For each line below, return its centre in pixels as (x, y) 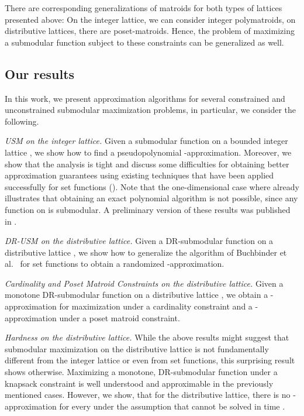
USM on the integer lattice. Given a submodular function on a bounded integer (146, 141)
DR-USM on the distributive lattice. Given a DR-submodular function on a (139, 241)
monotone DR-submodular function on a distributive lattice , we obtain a (137, 295)
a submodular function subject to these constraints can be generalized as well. (144, 42)
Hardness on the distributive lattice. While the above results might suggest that (147, 337)
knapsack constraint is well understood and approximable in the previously (139, 383)
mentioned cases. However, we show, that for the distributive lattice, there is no (148, 395)
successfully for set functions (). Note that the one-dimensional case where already (152, 186)
